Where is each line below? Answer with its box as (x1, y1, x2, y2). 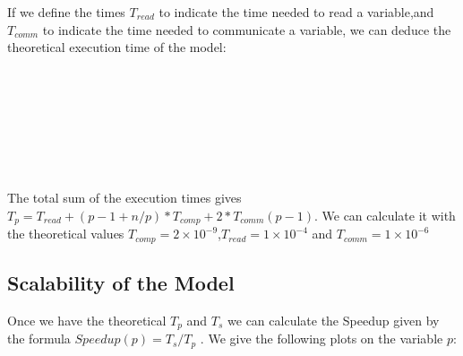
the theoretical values (7, 224, 124, 243)
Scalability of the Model (7, 269, 235, 297)
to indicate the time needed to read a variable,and (159, 3, 434, 21)
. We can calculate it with (313, 205, 456, 224)
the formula (7, 329, 71, 348)
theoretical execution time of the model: (7, 38, 227, 56)
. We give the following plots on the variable (200, 329, 443, 348)
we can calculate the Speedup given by (227, 310, 440, 329)
